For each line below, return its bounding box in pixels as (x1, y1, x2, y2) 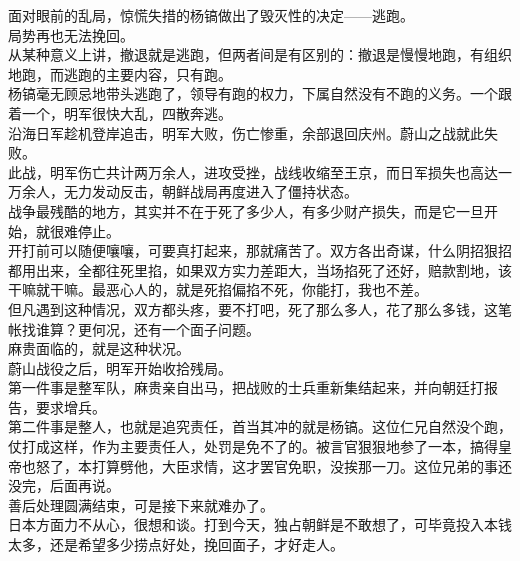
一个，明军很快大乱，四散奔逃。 (21, 102, 232, 123)
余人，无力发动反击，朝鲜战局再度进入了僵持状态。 (21, 181, 358, 202)
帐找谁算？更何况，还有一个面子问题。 (8, 318, 260, 339)
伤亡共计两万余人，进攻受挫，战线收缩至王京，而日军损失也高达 (77, 161, 498, 182)
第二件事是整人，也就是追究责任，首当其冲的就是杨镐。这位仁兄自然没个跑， (8, 416, 512, 437)
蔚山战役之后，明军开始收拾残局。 (8, 357, 232, 378)
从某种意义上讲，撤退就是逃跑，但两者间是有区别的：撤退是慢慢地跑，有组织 (8, 44, 512, 65)
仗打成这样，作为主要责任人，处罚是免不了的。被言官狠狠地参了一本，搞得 (8, 436, 498, 457)
